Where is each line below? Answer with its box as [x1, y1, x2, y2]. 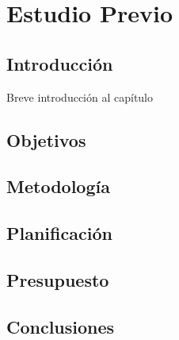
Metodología [6, 174, 110, 199]
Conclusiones [6, 314, 115, 338]
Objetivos [6, 127, 86, 152]
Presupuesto [6, 267, 109, 292]
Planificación [6, 221, 112, 245]
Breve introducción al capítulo [6, 88, 154, 105]
